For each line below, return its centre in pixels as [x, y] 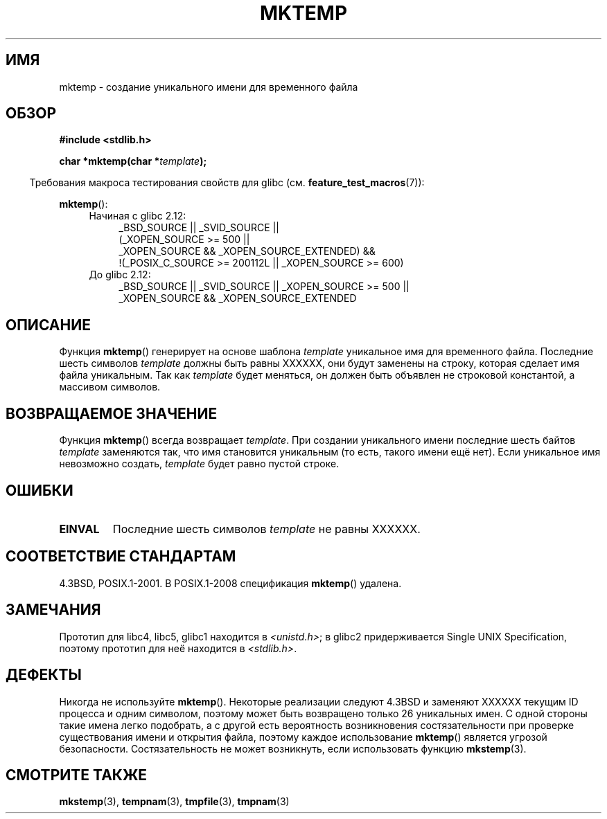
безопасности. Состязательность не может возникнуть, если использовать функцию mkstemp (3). [293, 748]
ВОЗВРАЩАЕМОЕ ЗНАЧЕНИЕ [112, 413]
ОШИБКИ [39, 490]
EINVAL [79, 529]
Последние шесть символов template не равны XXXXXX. [266, 529]
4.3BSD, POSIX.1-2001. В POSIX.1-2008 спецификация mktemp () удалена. [230, 583]
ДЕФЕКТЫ [44, 675]
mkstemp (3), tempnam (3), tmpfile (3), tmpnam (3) [174, 802]
